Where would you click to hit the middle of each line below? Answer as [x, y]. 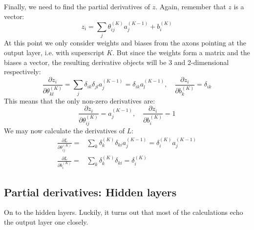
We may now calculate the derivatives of [64, 131]
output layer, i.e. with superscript [54, 52]
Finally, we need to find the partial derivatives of [77, 6]
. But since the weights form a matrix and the [181, 52]
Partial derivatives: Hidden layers [90, 192]
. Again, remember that [191, 6]
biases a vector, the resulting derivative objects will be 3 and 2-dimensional [116, 62]
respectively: [22, 72]
